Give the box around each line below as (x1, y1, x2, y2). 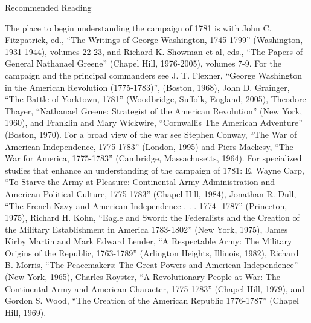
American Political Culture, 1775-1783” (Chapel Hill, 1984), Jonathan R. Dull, (5, 187, 297, 200)
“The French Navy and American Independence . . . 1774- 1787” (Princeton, (5, 199, 287, 212)
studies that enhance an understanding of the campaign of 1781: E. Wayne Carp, (5, 163, 304, 176)
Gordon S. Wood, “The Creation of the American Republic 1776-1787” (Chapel (5, 294, 299, 307)
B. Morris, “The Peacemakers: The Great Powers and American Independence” (5, 258, 298, 271)
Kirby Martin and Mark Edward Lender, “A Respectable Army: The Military (5, 235, 292, 247)
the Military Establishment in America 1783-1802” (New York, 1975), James (5, 223, 288, 235)
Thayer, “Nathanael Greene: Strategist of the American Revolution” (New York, (5, 104, 303, 117)
